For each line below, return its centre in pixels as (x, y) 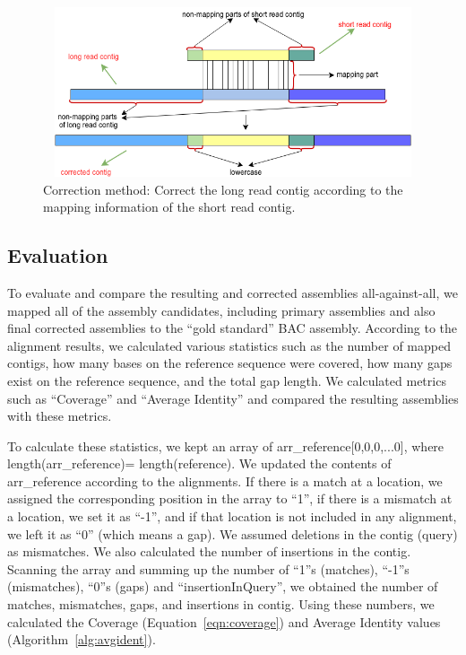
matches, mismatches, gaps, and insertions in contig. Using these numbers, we (221, 604)
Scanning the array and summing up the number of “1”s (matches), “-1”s (208, 568)
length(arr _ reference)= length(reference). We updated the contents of (199, 463)
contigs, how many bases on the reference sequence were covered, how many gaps (230, 363)
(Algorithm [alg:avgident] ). (82, 639)
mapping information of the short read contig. (169, 207)
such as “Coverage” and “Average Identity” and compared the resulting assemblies (233, 398)
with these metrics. (60, 416)
